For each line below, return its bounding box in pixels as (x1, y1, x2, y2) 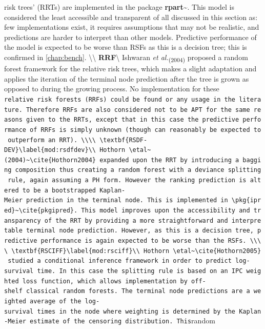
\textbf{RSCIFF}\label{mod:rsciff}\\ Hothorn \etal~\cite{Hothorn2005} (11, 247, 261, 255)
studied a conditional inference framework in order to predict (8, 257, 232, 265)
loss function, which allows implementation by (22, 277, 188, 285)
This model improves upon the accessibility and (81, 207, 250, 215)
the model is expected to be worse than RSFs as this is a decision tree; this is (4, 42, 247, 52)
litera (239, 95, 261, 103)
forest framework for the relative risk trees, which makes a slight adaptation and (4, 63, 257, 74)
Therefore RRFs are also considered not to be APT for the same (26, 106, 250, 113)
